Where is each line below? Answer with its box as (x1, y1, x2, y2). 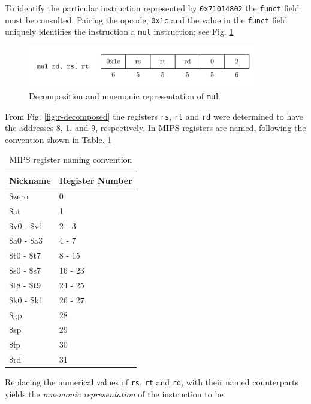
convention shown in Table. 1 (5, 133, 112, 145)
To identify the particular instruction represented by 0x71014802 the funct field (5, 2, 300, 14)
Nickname (9, 174, 51, 186)
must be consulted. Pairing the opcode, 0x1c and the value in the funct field (5, 13, 288, 26)
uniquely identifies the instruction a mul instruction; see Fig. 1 (5, 25, 234, 38)
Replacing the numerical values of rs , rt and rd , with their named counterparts (5, 376, 298, 388)
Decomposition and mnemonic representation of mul (29, 89, 220, 102)
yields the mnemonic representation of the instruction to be (5, 387, 224, 400)
